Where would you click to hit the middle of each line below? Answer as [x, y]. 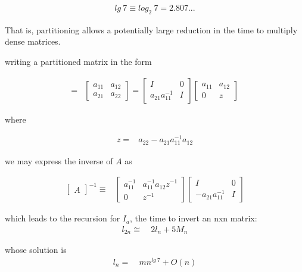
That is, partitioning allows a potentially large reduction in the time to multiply [151, 29]
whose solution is [36, 250]
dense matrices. [33, 41]
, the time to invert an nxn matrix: [193, 218]
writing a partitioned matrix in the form [78, 62]
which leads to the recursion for [63, 218]
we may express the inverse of [59, 160]
